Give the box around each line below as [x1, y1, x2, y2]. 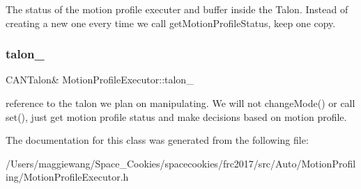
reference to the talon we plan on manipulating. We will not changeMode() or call [6, 96, 355, 110]
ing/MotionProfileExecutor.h [6, 170, 129, 184]
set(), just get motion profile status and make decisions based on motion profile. [6, 109, 347, 124]
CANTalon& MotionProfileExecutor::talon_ [6, 72, 194, 87]
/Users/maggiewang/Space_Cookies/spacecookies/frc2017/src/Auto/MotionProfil [6, 156, 356, 170]
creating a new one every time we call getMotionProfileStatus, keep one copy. [6, 15, 336, 30]
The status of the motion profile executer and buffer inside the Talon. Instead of [6, 2, 348, 16]
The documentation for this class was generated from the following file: [6, 133, 309, 147]
